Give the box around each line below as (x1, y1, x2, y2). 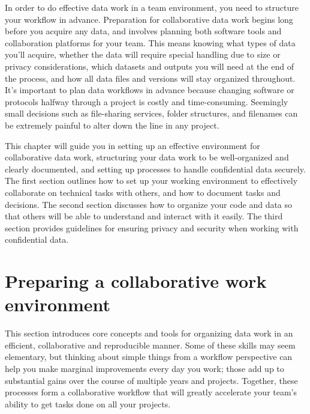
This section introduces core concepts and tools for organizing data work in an (5, 327, 293, 339)
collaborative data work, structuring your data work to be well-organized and (5, 151, 289, 163)
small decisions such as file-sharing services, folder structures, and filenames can (5, 107, 298, 120)
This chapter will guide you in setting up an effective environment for (5, 139, 260, 151)
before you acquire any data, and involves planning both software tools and (5, 25, 282, 37)
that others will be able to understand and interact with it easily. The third (5, 210, 283, 222)
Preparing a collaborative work (5, 269, 267, 293)
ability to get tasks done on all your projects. (5, 397, 171, 410)
